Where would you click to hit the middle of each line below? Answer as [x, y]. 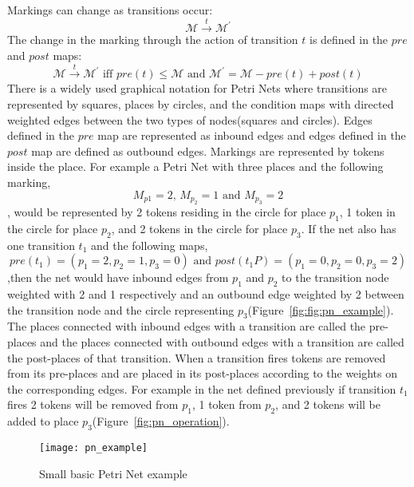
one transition [41, 245]
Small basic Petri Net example [113, 473]
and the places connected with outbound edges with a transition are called [222, 341]
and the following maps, [149, 245]
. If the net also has [349, 228]
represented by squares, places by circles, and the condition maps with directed [201, 103]
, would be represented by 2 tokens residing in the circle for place [167, 211]
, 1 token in [367, 211]
